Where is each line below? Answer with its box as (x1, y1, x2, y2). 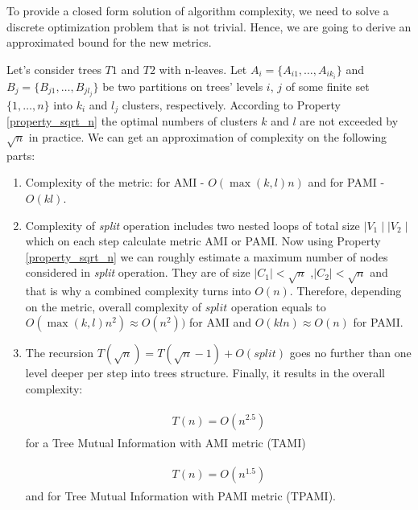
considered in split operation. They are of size (25, 264, 250, 281)
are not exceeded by (300, 113, 399, 130)
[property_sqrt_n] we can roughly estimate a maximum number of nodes (25, 248, 388, 265)
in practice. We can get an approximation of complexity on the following (28, 129, 387, 146)
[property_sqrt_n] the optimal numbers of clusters (6, 113, 258, 130)
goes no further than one (289, 344, 412, 361)
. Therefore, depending (289, 282, 402, 299)
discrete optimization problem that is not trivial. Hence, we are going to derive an (6, 18, 412, 35)
